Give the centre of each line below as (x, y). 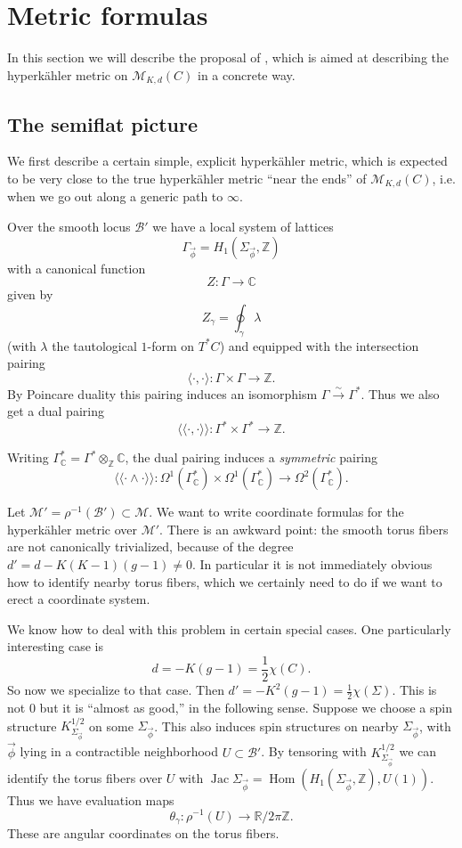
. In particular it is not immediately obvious (312, 564)
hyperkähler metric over (72, 529)
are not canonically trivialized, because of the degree (150, 546)
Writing (28, 457)
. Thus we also (400, 393)
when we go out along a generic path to (115, 196)
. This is (414, 690)
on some (111, 726)
